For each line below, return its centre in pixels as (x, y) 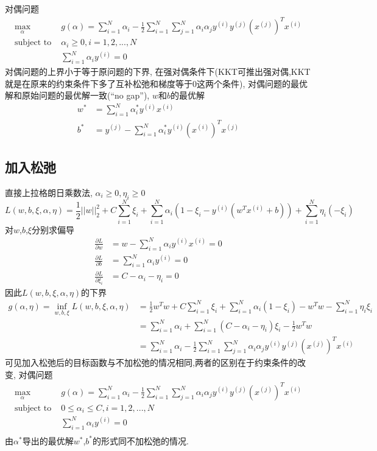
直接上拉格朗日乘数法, (49, 192)
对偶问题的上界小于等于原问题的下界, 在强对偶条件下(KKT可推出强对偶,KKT (158, 71)
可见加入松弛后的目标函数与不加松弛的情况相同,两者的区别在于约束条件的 (151, 362)
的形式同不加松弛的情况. (140, 440)
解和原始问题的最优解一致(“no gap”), (77, 95)
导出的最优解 (48, 440)
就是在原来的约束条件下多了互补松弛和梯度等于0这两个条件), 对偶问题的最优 (156, 83)
